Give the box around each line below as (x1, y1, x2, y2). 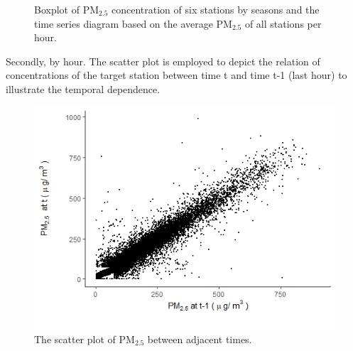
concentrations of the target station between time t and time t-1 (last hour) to (6, 67, 347, 82)
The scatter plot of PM (34, 331, 135, 346)
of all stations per (244, 16, 322, 31)
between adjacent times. (147, 331, 252, 346)
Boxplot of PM (34, 2, 99, 16)
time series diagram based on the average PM (34, 16, 232, 31)
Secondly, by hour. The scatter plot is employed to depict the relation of (6, 53, 320, 68)
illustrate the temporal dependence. (6, 81, 161, 96)
